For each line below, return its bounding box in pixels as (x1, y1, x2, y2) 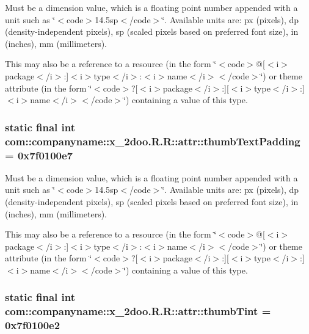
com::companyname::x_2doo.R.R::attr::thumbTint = (5, 303, 271, 319)
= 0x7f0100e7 (5, 147, 73, 162)
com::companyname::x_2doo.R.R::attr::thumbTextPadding (5, 133, 300, 148)
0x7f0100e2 (5, 318, 60, 333)
